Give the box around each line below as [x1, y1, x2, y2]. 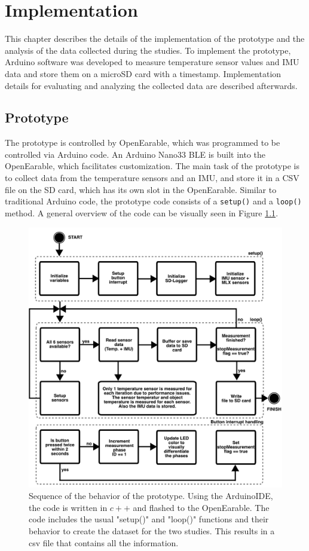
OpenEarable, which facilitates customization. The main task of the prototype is [5, 160, 299, 172]
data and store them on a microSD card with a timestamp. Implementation [5, 67, 282, 79]
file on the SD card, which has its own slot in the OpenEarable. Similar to [5, 183, 277, 195]
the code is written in [29, 501, 108, 513]
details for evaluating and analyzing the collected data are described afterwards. [5, 79, 298, 91]
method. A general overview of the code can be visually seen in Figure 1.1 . [5, 206, 279, 219]
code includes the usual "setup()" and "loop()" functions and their [29, 513, 269, 525]
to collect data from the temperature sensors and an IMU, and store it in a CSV [5, 172, 299, 184]
